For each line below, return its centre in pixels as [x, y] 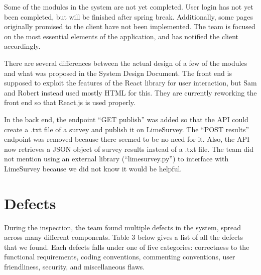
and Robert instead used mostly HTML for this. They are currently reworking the [130, 92]
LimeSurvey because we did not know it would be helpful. [93, 168]
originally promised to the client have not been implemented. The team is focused [130, 26]
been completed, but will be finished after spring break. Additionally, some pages [128, 16]
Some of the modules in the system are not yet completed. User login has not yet [129, 7]
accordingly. [22, 46]
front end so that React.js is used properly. [70, 102]
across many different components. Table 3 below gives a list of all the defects [124, 237]
